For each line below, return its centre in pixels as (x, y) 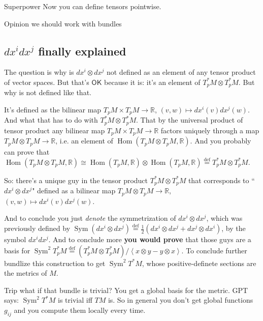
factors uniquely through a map (210, 130)
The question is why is (39, 72)
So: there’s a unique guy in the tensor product (76, 180)
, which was (224, 218)
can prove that (27, 152)
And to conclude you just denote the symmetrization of (90, 218)
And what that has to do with (51, 120)
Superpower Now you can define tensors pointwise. (83, 6)
